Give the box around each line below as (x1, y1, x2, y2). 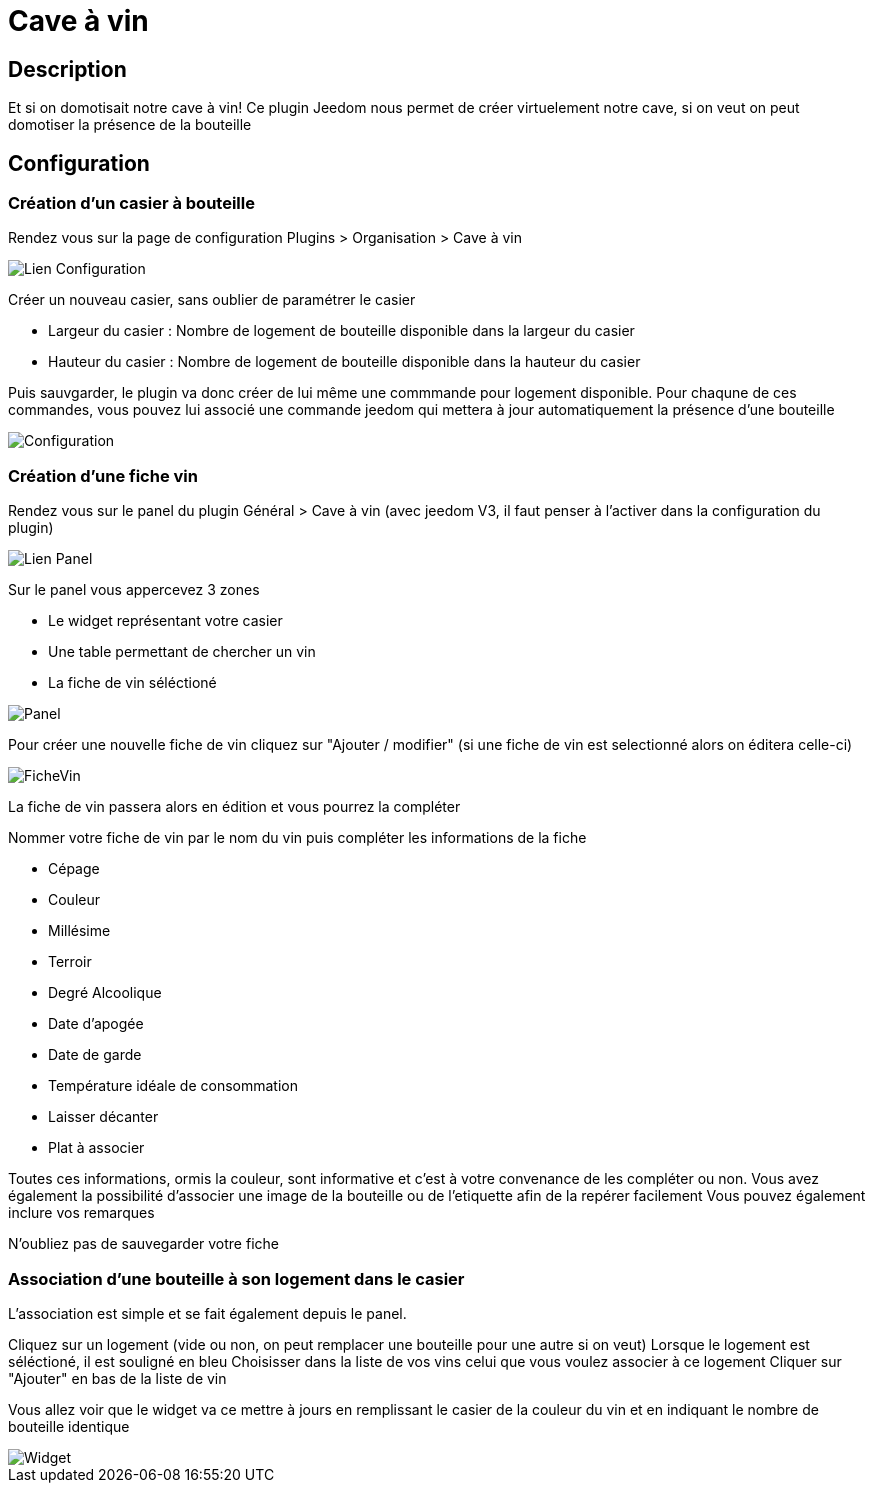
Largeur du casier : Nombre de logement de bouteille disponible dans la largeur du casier (48, 322, 635, 340)
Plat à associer (48, 1139, 145, 1157)
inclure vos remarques (8, 1204, 155, 1222)
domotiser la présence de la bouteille (8, 116, 252, 134)
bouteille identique (8, 1417, 130, 1435)
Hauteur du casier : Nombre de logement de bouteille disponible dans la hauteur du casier (48, 353, 641, 371)
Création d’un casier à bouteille (8, 193, 255, 214)
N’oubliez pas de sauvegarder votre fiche (8, 1235, 279, 1253)
